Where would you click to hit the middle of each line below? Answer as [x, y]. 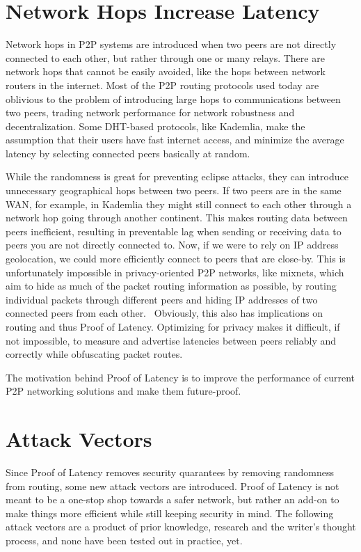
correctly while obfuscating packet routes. [94, 354]
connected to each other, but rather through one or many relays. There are [165, 57]
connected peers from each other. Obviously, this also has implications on [164, 313]
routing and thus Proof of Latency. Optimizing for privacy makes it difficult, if [173, 326]
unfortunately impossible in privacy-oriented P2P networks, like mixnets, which [175, 272]
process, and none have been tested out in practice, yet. [124, 541]
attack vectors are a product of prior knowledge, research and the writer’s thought [181, 527]
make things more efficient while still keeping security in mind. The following [170, 513]
